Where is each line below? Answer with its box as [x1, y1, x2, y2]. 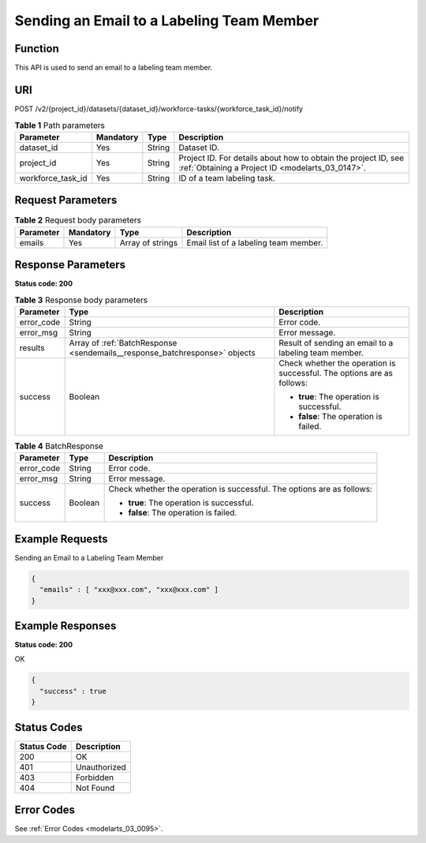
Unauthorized [75, 762, 126, 773]
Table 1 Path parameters [14, 119, 106, 130]
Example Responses [14, 619, 117, 632]
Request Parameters [14, 193, 118, 207]
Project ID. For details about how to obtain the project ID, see [178, 152, 405, 163]
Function [14, 42, 59, 55]
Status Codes [14, 721, 83, 734]
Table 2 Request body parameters [14, 215, 142, 226]
